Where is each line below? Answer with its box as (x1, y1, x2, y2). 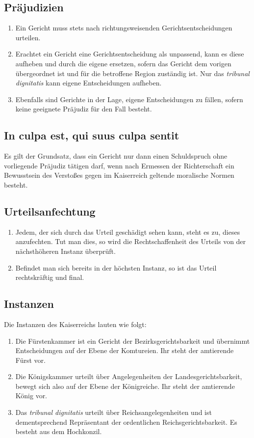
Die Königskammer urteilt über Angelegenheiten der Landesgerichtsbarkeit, (15, 371, 242, 382)
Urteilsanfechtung (4, 203, 96, 219)
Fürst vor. (15, 355, 46, 365)
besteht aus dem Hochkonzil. (15, 426, 102, 437)
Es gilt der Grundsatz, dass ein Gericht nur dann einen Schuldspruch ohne (4, 151, 228, 161)
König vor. (15, 390, 48, 401)
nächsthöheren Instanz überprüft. (15, 246, 116, 256)
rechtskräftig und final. (15, 272, 84, 282)
